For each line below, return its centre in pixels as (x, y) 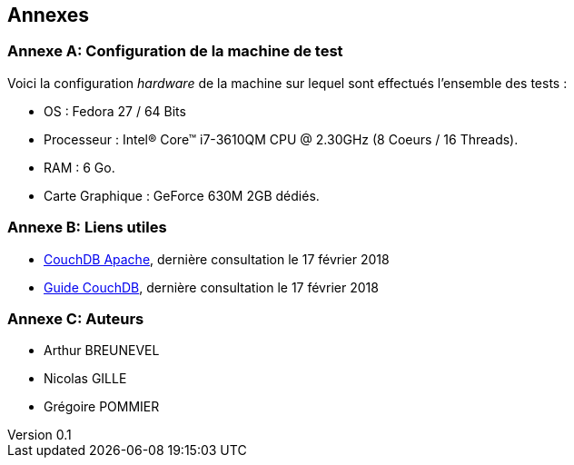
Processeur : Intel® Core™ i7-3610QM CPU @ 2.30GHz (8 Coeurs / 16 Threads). (281, 139)
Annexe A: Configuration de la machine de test (175, 51)
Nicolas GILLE (85, 379)
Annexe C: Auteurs (76, 318)
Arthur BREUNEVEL (102, 351)
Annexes (48, 15)
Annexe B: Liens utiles (87, 228)
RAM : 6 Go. (79, 167)
